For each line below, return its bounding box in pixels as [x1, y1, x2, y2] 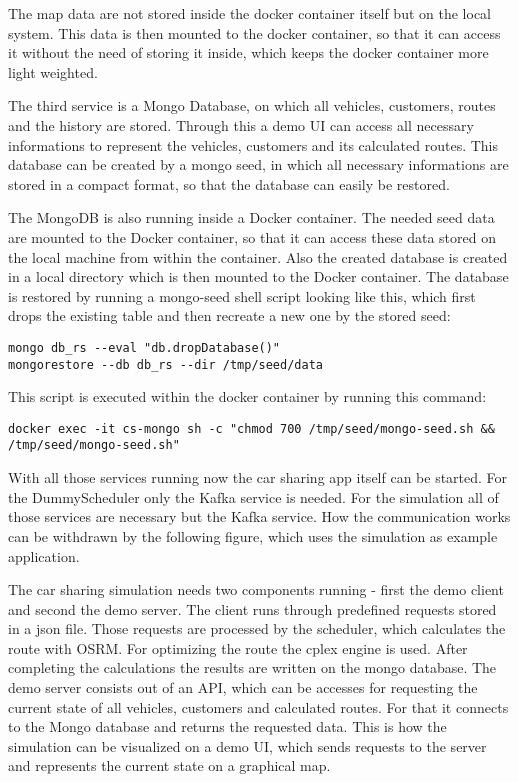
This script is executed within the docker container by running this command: [8, 386, 487, 407]
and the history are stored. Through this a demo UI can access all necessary [8, 114, 474, 135]
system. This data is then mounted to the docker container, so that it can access [8, 22, 501, 43]
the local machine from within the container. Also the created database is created [8, 246, 508, 267]
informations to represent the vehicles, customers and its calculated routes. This [8, 134, 498, 155]
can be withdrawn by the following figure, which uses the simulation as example [8, 525, 498, 546]
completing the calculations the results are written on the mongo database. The [8, 657, 497, 678]
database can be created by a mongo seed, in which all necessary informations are [8, 154, 509, 175]
